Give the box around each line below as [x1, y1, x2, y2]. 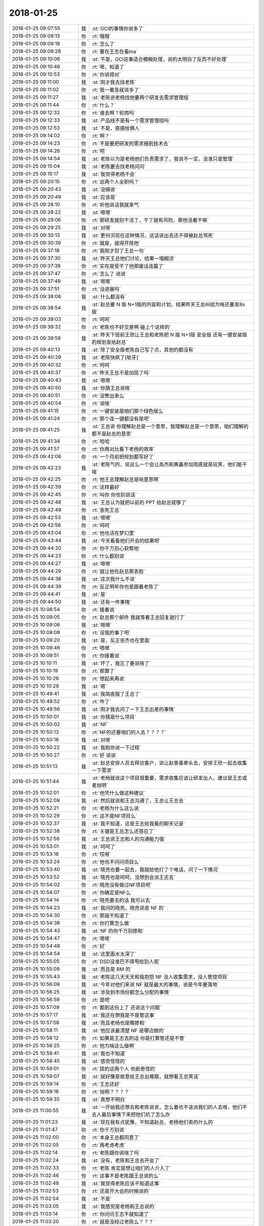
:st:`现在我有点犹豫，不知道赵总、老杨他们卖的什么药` [91, 1119, 215, 1125]
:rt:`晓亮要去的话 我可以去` [91, 896, 152, 903]
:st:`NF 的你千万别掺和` [91, 927, 144, 934]
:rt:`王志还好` [91, 1080, 121, 1087]
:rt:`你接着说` [91, 652, 121, 659]
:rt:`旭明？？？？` [91, 1088, 131, 1095]
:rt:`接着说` [91, 606, 116, 613]
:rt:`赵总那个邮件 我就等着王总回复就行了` [91, 613, 186, 620]
